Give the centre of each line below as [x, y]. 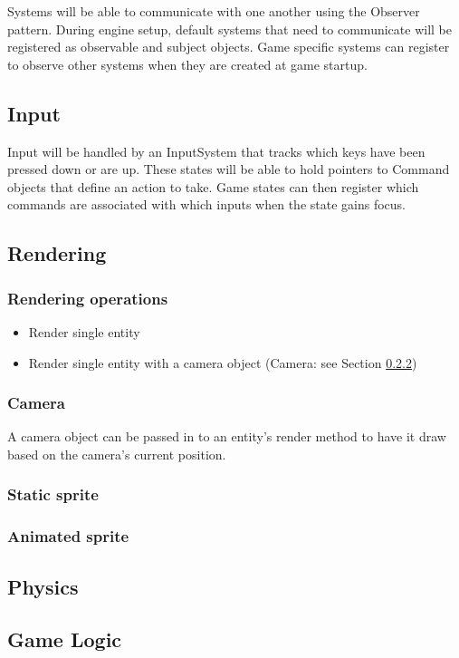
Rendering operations [88, 298]
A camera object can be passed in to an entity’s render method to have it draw [227, 436]
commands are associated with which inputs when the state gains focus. [206, 204]
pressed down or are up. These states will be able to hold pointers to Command [229, 169]
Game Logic [65, 639]
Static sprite [53, 494]
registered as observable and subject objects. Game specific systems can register [229, 47]
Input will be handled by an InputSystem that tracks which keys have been [216, 151]
